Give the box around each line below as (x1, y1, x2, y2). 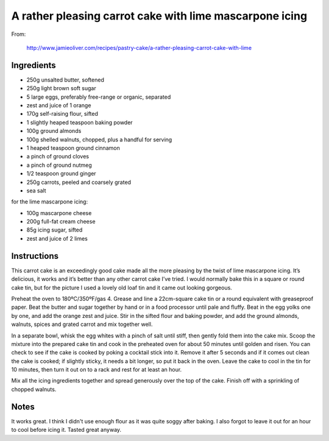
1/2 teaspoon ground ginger (26, 170, 97, 177)
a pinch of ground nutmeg (26, 161, 92, 169)
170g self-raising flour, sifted (26, 110, 99, 118)
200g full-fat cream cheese (26, 218, 96, 225)
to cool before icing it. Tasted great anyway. (11, 426, 122, 434)
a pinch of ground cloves (26, 153, 90, 160)
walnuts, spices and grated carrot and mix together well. (11, 320, 153, 328)
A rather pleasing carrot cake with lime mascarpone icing (11, 9, 308, 23)
